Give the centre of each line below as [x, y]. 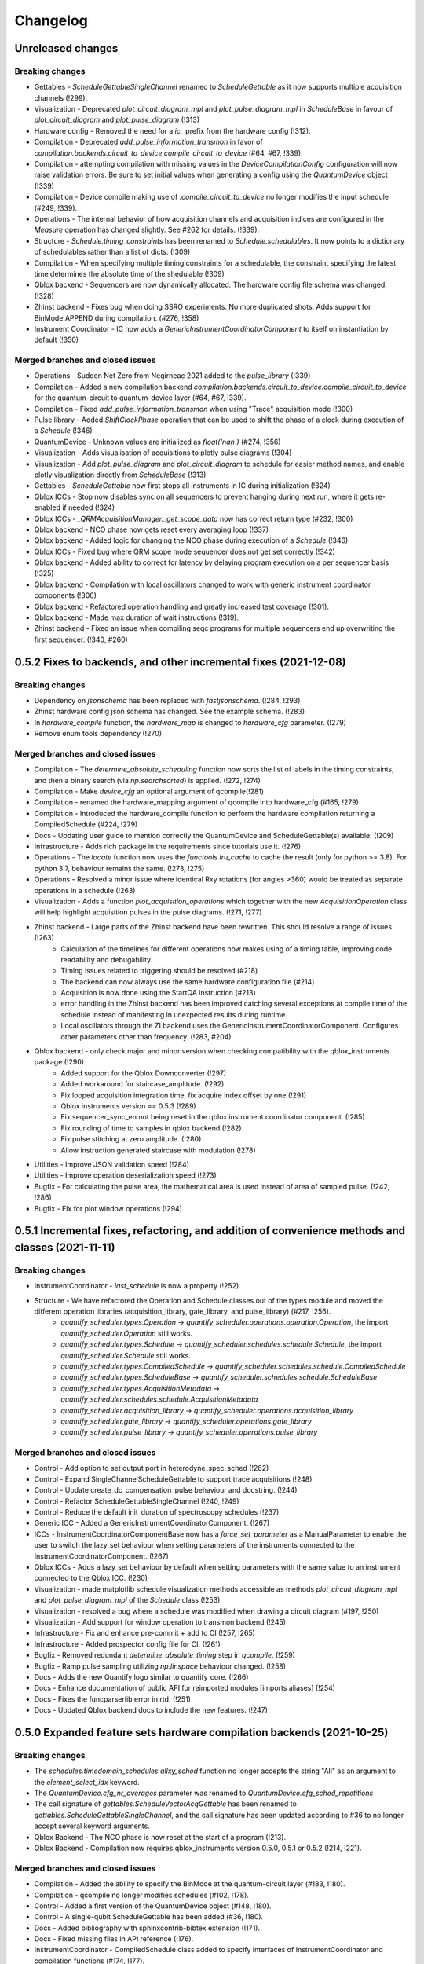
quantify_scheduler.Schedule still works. [126, 1355]
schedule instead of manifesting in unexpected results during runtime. [174, 1014]
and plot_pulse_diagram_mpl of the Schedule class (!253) [127, 1600]
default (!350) [56, 340]
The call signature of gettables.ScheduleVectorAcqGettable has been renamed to [166, 1804]
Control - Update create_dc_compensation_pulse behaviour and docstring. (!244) [166, 1490]
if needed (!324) [88, 507]
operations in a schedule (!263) [85, 890]
